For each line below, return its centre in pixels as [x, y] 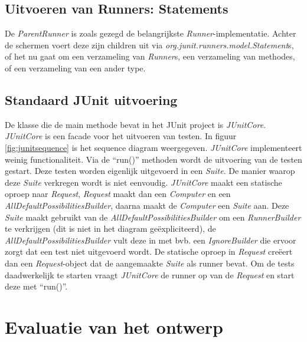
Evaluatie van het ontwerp [114, 326]
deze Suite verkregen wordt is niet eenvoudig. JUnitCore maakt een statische [143, 182]
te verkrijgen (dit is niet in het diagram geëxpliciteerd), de [110, 228]
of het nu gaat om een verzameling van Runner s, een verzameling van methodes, [150, 56]
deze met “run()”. [36, 286]
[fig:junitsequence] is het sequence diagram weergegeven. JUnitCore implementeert [153, 147]
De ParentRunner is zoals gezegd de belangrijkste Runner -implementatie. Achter [151, 33]
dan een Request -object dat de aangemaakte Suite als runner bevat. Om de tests [150, 263]
